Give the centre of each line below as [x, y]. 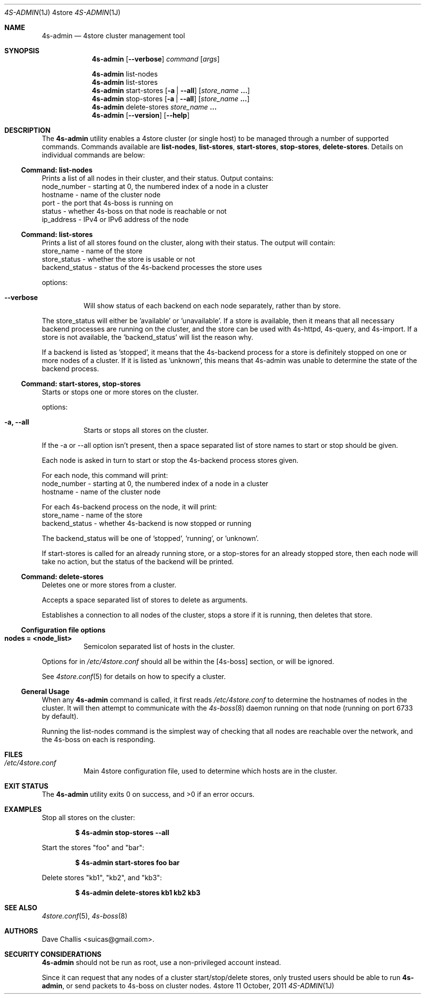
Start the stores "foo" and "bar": [93, 848]
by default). [60, 716]
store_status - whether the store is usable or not [118, 259]
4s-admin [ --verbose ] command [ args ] [156, 59]
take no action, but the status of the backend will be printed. [138, 562]
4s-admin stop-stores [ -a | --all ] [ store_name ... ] [171, 99]
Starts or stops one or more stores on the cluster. [120, 392]
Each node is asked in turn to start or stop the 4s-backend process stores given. [170, 460]
